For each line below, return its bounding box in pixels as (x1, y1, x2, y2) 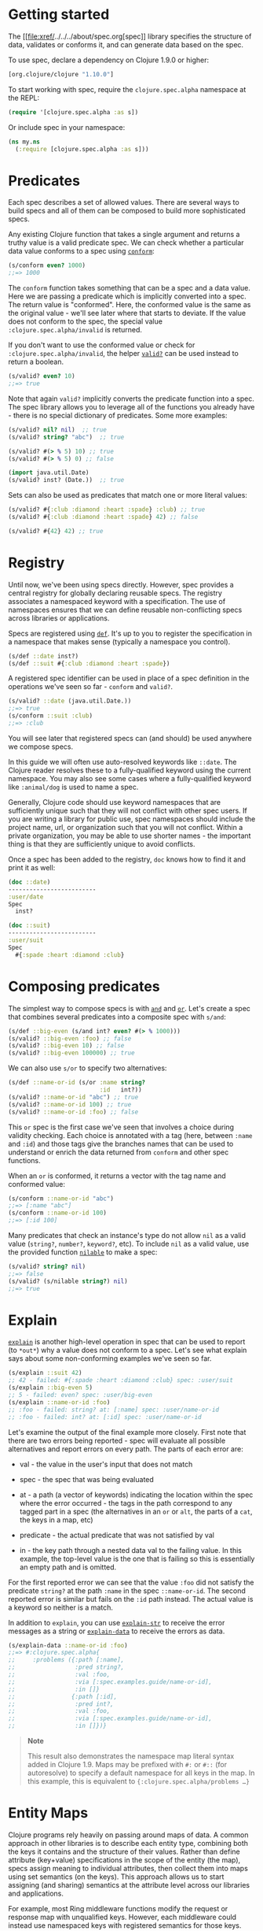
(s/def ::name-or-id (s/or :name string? (8, 1079, 146, 1087)
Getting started (8, 6, 110, 24)
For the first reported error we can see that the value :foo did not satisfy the (8, 1577, 254, 1587)
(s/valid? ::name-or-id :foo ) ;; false (8, 1108, 139, 1116)
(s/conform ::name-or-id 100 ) (8, 1209, 108, 1218)
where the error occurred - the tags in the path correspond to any (19, 1498, 233, 1507)
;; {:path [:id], (8, 1692, 118, 1700)
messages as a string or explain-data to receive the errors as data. (8, 1626, 225, 1636)
